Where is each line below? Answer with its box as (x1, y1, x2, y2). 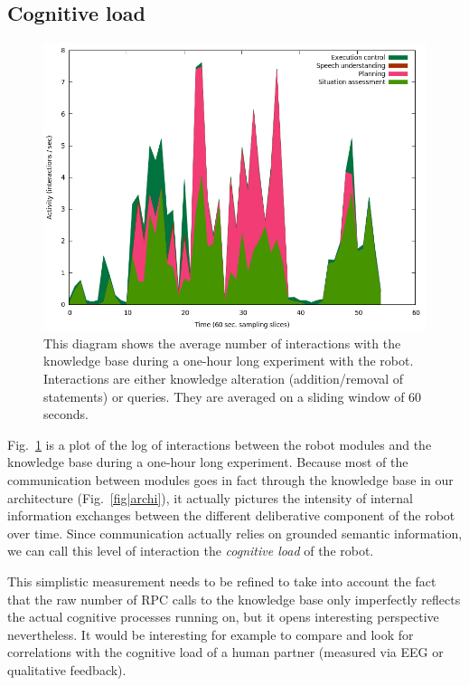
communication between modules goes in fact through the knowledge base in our (7, 470, 454, 489)
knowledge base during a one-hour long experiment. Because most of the (7, 453, 408, 472)
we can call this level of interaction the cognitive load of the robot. (7, 541, 374, 560)
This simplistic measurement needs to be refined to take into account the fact (7, 571, 436, 590)
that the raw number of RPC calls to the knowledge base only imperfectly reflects (7, 589, 461, 608)
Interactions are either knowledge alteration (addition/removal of (43, 368, 404, 387)
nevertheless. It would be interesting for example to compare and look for (7, 624, 414, 643)
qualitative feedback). (7, 660, 127, 679)
